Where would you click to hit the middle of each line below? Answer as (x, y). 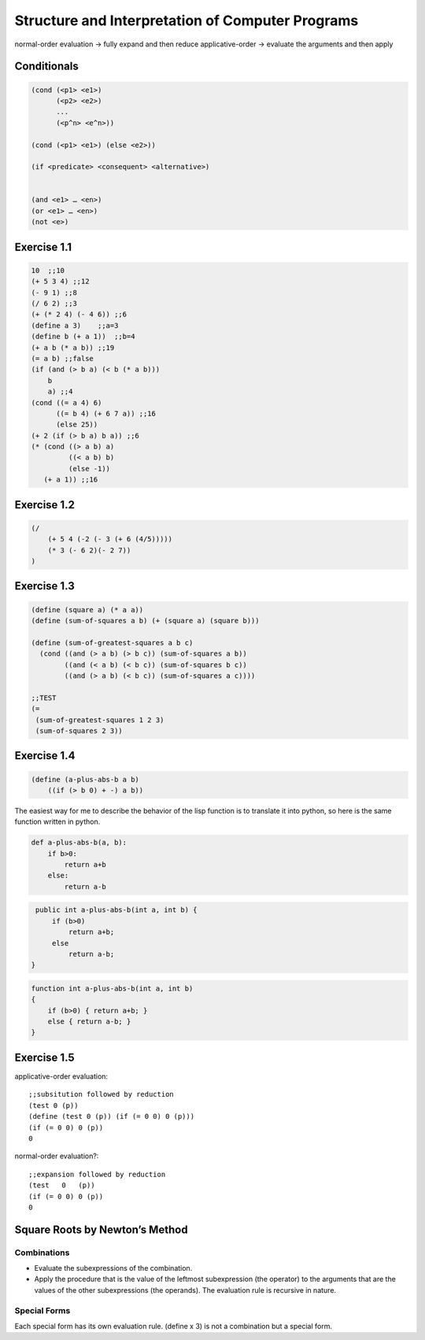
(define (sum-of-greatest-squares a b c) (112, 642)
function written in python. (57, 821)
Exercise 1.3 (44, 586)
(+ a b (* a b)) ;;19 (73, 347)
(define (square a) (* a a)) (87, 609)
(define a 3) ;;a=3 (75, 325)
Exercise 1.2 (44, 505)
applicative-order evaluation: (61, 1076)
